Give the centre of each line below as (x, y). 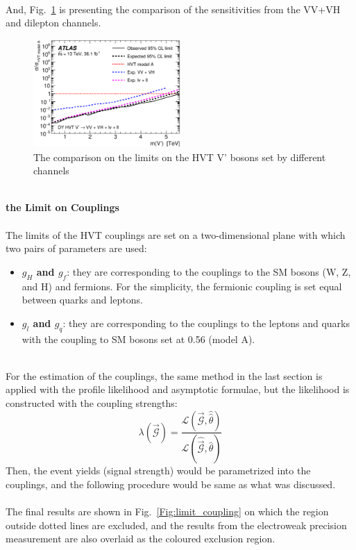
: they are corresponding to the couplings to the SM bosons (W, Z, (209, 271)
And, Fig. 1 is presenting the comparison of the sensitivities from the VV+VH (173, 9)
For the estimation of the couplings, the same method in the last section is (164, 375)
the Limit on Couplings (62, 207)
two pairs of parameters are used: (76, 248)
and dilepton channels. (53, 23)
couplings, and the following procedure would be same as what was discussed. (171, 484)
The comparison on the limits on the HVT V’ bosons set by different (180, 157)
